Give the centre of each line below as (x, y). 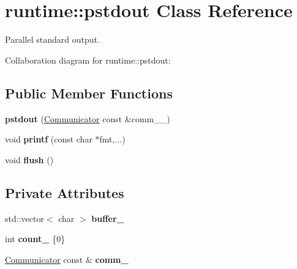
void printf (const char (49, 139)
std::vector (24, 218)
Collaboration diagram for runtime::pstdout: (88, 60)
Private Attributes (65, 192)
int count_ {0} (35, 239)
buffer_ (108, 218)
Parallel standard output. (52, 39)
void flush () (29, 159)
